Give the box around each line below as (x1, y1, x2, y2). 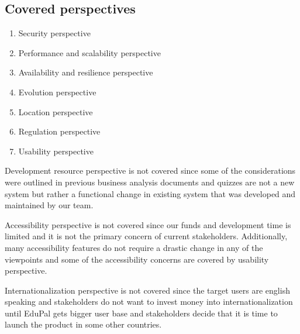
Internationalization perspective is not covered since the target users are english (5, 284, 290, 296)
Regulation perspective (18, 125, 101, 137)
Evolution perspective (18, 85, 96, 98)
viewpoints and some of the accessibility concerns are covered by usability (5, 253, 269, 265)
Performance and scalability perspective (18, 46, 161, 58)
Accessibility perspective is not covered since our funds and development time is (5, 218, 291, 230)
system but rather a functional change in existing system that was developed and (5, 187, 296, 199)
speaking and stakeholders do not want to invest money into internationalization (5, 295, 293, 308)
